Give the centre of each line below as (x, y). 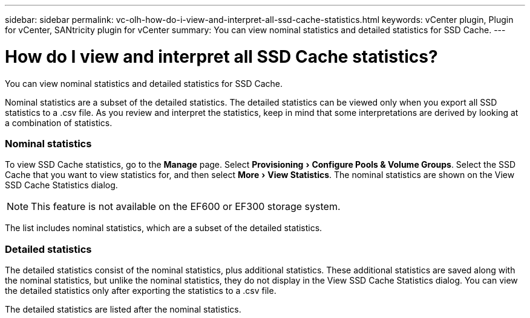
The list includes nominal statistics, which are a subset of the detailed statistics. (164, 228)
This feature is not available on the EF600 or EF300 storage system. (186, 207)
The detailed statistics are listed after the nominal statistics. (123, 309)
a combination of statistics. (59, 122)
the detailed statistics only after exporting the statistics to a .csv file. (141, 291)
